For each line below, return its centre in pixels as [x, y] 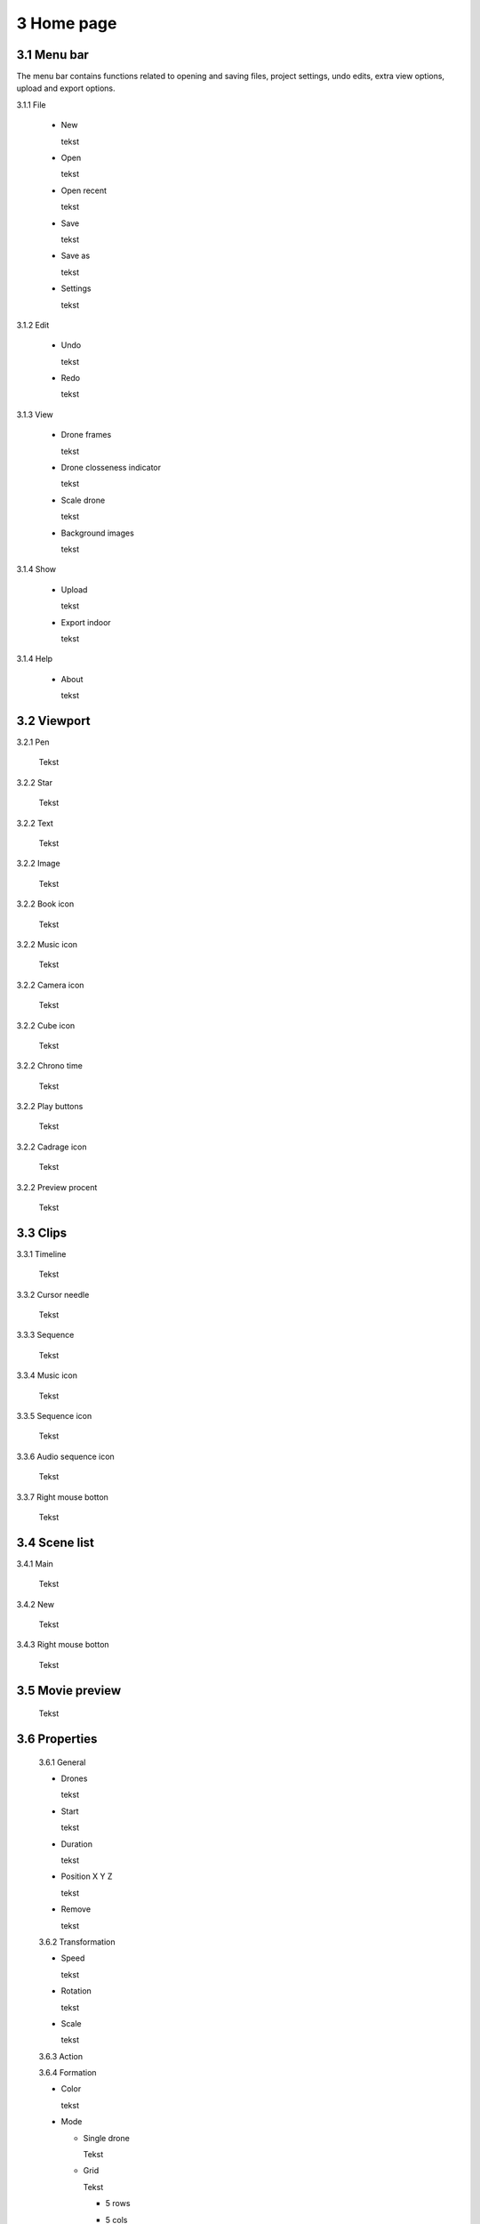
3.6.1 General [62, 1762]
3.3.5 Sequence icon [54, 1416]
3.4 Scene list [56, 1542]
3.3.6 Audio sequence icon [65, 1456]
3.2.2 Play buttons [50, 1107]
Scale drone [83, 500]
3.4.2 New [36, 1604]
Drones [74, 1778]
